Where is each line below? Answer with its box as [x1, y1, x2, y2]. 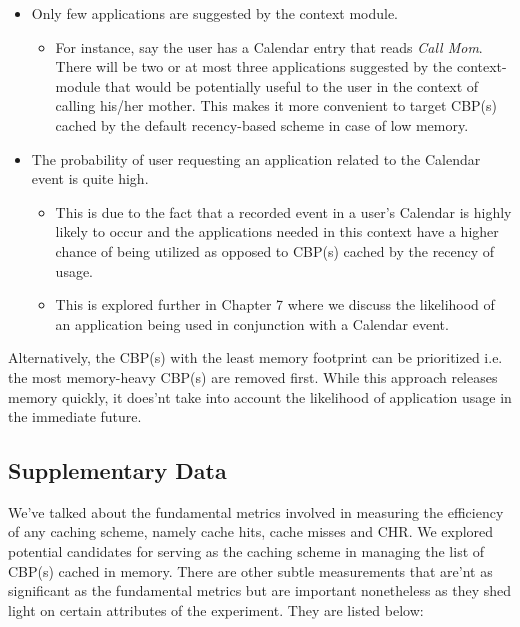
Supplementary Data [8, 455, 227, 486]
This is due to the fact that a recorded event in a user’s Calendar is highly [55, 201, 512, 222]
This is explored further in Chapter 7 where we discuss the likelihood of [55, 294, 495, 315]
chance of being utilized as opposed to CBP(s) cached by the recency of [55, 240, 495, 261]
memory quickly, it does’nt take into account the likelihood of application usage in [8, 386, 512, 407]
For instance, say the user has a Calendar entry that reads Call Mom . [55, 36, 483, 57]
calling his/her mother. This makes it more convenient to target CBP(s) [55, 95, 498, 116]
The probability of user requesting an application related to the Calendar [31, 148, 481, 169]
